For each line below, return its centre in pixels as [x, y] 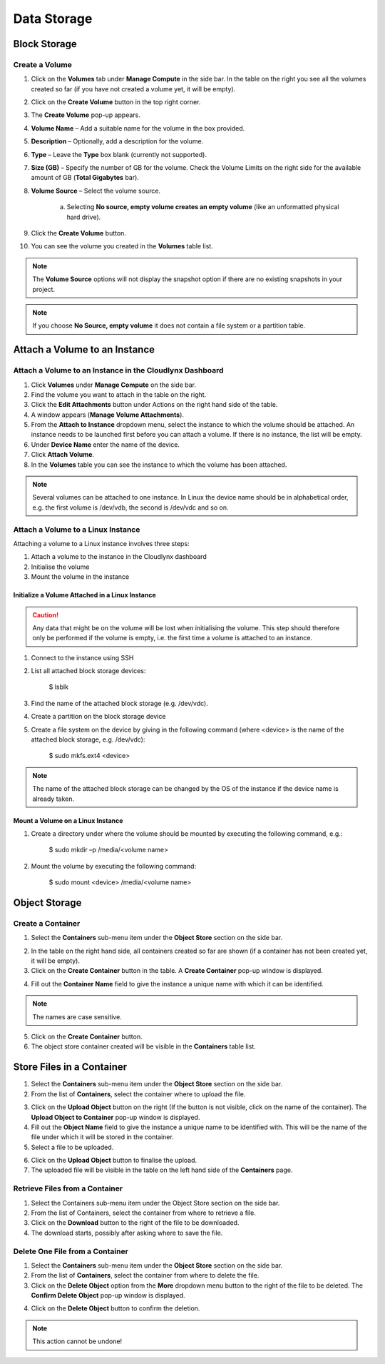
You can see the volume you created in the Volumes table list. [122, 246]
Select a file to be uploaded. [72, 1147]
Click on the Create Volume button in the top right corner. [116, 102]
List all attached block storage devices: [88, 671]
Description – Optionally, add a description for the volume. [117, 141]
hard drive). [84, 217]
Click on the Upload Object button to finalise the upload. [114, 1161]
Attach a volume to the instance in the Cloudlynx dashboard [119, 557]
